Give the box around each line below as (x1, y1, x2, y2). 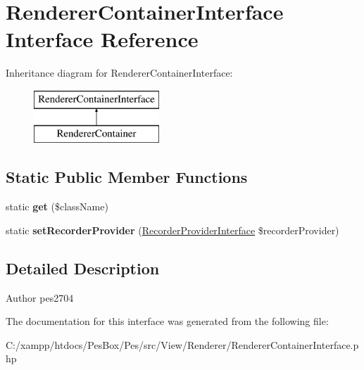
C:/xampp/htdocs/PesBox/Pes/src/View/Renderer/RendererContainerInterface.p (6, 337, 359, 352)
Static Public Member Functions (6, 166, 248, 188)
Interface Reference (6, 25, 199, 53)
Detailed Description (6, 257, 160, 279)
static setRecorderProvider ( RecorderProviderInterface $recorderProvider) (6, 222, 339, 237)
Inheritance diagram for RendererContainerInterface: (6, 65, 233, 80)
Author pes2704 (6, 290, 74, 305)
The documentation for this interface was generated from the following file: (6, 314, 329, 328)
